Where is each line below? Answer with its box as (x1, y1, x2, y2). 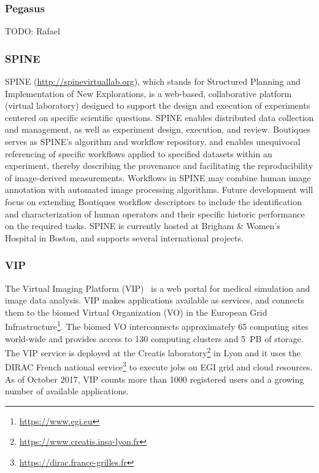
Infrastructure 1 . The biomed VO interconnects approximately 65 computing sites (5, 318, 309, 332)
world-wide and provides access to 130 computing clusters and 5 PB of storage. (5, 332, 304, 345)
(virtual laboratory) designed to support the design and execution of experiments (5, 99, 310, 112)
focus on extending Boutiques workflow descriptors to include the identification (5, 195, 302, 208)
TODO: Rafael (5, 25, 60, 37)
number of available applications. (5, 385, 129, 397)
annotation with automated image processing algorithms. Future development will (5, 183, 313, 196)
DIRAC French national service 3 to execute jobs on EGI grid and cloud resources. (5, 359, 313, 373)
